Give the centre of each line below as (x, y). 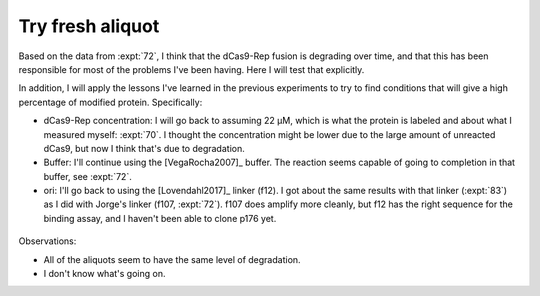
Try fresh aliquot (89, 26)
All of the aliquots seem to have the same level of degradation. (172, 259)
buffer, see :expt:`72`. (87, 176)
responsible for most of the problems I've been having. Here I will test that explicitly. (191, 69)
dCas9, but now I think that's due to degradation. (144, 148)
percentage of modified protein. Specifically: (110, 102)
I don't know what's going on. (104, 274)
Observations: (47, 241)
